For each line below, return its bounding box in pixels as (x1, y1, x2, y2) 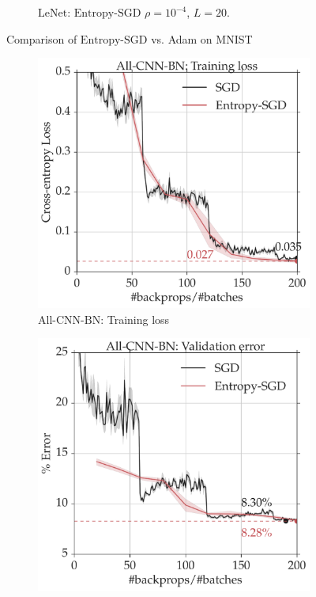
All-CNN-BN (38, 314, 101, 326)
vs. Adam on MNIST (151, 30, 253, 47)
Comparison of (6, 30, 77, 47)
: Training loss (100, 310, 170, 327)
